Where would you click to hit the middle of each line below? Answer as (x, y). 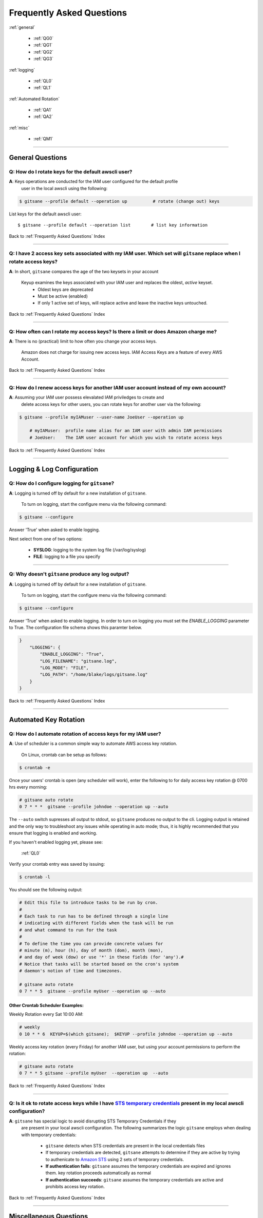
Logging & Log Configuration (54, 469)
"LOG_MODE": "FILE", (64, 668)
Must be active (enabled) (63, 296)
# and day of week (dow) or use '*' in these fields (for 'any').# (102, 957)
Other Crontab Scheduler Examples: (46, 1005)
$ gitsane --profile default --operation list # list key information (113, 225)
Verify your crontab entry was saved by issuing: (57, 864)
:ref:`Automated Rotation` (34, 99)
